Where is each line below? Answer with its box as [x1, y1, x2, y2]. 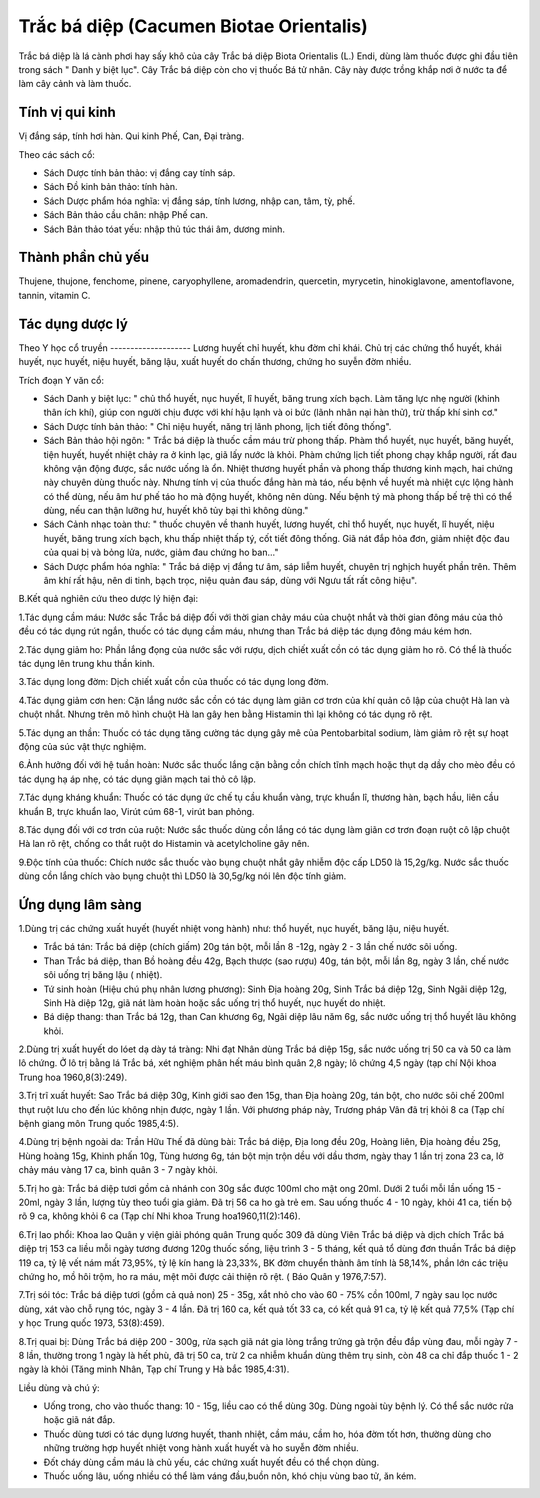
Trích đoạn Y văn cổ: [18, 374, 105, 386]
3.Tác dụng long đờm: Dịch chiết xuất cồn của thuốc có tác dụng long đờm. [18, 676, 329, 688]
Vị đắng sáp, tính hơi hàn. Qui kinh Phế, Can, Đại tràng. [18, 130, 245, 142]
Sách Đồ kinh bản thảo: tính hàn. [43, 181, 179, 193]
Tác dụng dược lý [18, 315, 129, 332]
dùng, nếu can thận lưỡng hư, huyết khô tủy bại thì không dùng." [43, 505, 309, 517]
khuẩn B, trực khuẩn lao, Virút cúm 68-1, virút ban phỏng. [18, 805, 255, 817]
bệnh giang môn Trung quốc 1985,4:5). [18, 1118, 180, 1130]
